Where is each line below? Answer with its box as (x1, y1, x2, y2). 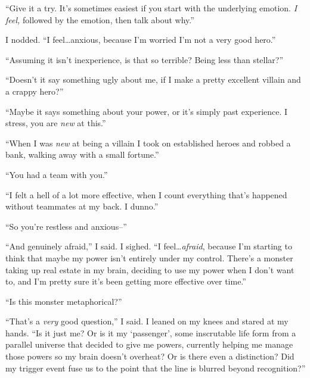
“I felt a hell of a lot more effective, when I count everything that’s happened (5, 188, 287, 201)
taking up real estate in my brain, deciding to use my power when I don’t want (5, 263, 294, 276)
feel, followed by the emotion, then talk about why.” (5, 13, 194, 26)
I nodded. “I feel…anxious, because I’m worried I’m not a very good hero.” (5, 33, 276, 46)
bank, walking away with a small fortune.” (5, 148, 159, 161)
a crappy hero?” (5, 85, 64, 97)
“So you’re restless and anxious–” (5, 220, 127, 232)
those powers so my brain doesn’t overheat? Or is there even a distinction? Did (5, 350, 294, 363)
